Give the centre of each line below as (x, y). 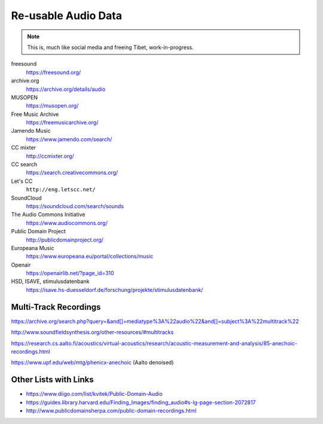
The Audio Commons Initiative (48, 215)
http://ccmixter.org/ (50, 156)
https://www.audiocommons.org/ (67, 223)
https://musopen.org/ (52, 106)
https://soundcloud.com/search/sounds (75, 206)
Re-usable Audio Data (67, 16)
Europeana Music (33, 248)
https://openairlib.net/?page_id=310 (70, 273)
